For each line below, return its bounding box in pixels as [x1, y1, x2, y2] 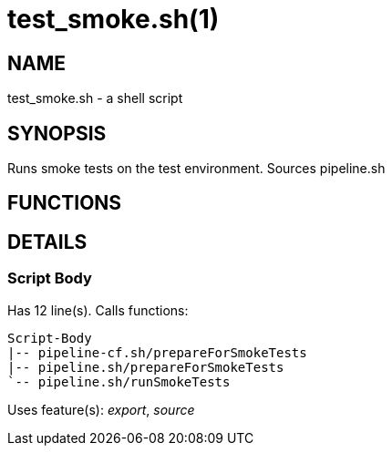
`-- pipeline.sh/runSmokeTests [7, 374, 231, 389]
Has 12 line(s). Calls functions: [7, 302, 189, 318]
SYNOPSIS [7, 121, 107, 145]
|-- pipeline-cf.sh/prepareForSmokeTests [7, 345, 307, 360]
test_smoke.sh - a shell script [7, 90, 183, 107]
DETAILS [7, 230, 88, 253]
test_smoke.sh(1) [7, 4, 220, 35]
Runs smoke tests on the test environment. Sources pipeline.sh [7, 160, 386, 177]
